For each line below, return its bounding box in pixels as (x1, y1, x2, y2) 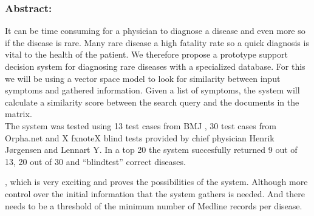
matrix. (5, 107, 32, 120)
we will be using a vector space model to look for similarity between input (5, 72, 281, 84)
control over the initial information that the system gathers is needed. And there (5, 187, 305, 200)
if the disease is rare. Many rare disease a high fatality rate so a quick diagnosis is (5, 36, 309, 49)
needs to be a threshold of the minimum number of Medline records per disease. (5, 199, 302, 212)
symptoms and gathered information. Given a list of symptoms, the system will (5, 84, 300, 96)
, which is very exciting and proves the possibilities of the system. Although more (5, 175, 308, 188)
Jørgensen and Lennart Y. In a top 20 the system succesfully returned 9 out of (5, 143, 298, 156)
